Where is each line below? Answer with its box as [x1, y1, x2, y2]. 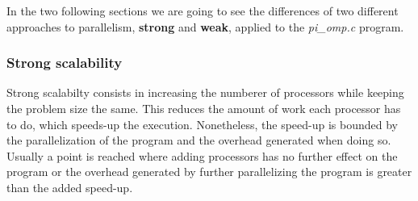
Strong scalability [6, 52, 123, 73]
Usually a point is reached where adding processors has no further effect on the [6, 147, 398, 164]
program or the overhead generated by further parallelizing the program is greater [6, 163, 412, 180]
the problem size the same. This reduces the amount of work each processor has [6, 100, 401, 116]
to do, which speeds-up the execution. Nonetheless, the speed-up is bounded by [6, 115, 399, 132]
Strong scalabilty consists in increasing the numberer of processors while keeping [6, 84, 404, 101]
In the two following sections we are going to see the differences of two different [6, 2, 399, 19]
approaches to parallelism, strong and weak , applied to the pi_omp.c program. [6, 18, 404, 35]
